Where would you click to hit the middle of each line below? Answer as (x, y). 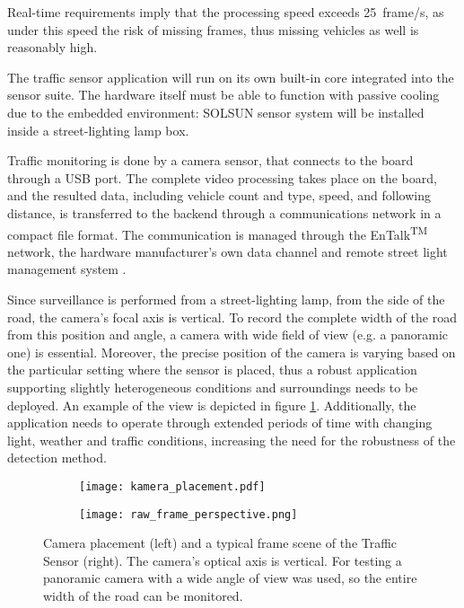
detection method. (57, 458)
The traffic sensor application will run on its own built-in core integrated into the (231, 77)
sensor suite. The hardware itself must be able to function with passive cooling (223, 95)
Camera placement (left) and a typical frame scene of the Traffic (220, 543)
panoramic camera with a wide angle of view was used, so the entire (230, 578)
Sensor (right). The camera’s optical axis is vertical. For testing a (223, 560)
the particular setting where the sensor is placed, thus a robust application (212, 370)
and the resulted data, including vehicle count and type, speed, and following (219, 195)
